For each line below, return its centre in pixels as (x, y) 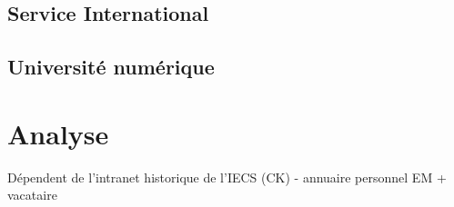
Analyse (58, 133)
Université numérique (111, 67)
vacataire (32, 195)
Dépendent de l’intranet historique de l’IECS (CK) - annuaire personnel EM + (227, 177)
